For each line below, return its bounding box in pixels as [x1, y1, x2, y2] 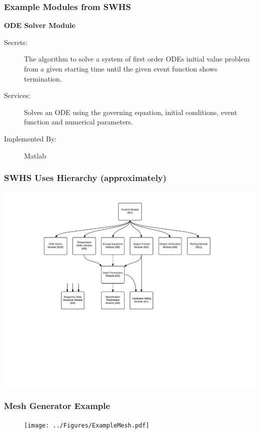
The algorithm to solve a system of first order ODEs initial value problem [24, 53, 250, 64]
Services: [4, 90, 30, 100]
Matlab [24, 150, 46, 160]
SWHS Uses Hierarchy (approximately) [4, 171, 167, 184]
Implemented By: [4, 133, 57, 143]
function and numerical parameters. [24, 116, 133, 127]
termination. [24, 73, 62, 83]
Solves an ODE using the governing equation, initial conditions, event [24, 106, 237, 117]
